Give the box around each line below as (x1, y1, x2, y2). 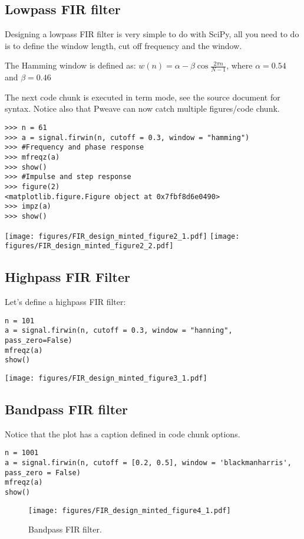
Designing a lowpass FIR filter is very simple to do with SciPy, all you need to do (5, 28, 299, 40)
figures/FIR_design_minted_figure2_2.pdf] (5, 242, 174, 251)
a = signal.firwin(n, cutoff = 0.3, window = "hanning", (5, 326, 233, 335)
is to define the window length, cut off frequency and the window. (5, 39, 242, 51)
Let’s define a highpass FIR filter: (5, 296, 126, 308)
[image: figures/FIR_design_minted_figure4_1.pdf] (28, 506, 231, 515)
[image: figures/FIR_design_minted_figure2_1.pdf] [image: (5, 232, 240, 241)
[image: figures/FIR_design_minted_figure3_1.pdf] (5, 374, 207, 382)
